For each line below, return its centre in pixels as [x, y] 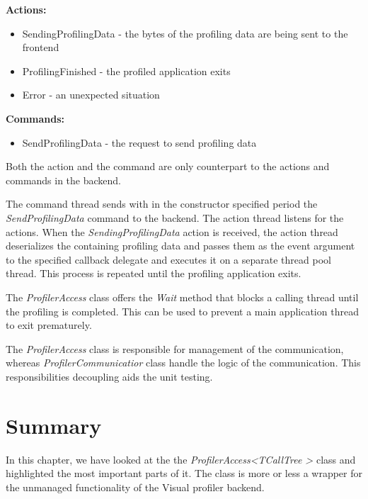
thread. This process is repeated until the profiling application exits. [154, 273]
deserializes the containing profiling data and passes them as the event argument [180, 246]
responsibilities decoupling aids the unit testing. [109, 376]
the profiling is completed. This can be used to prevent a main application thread [182, 311]
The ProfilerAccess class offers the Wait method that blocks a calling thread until [182, 297]
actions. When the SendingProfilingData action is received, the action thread [172, 231]
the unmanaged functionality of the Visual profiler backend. [135, 487]
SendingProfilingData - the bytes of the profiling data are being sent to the [185, 33]
